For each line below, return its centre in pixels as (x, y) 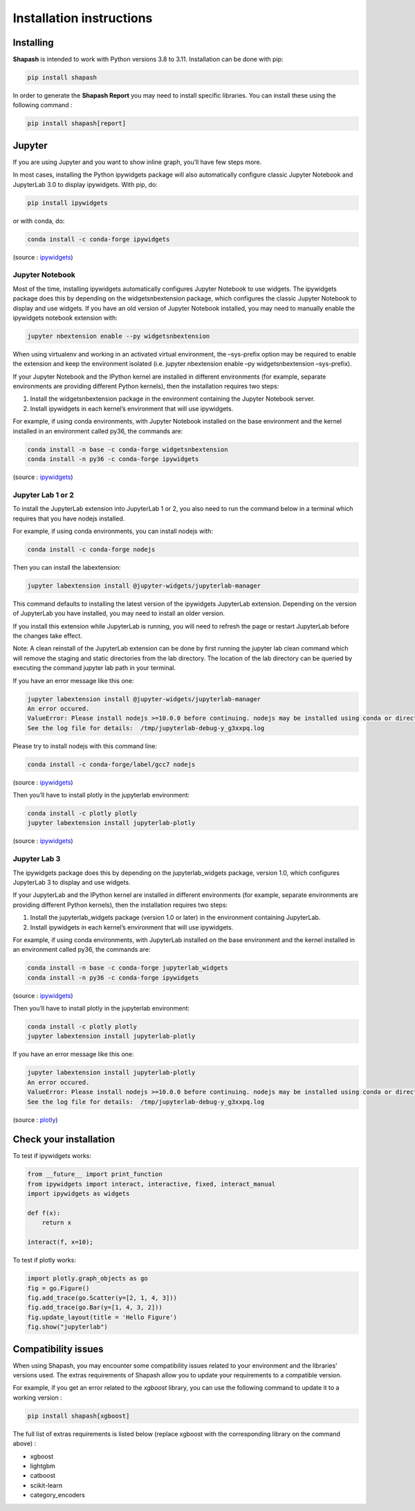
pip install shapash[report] (77, 124)
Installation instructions (83, 18)
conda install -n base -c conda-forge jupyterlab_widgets (128, 968)
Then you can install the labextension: (67, 567)
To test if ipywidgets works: (52, 1156)
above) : (25, 1444)
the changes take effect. (47, 636)
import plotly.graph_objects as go (87, 1278)
